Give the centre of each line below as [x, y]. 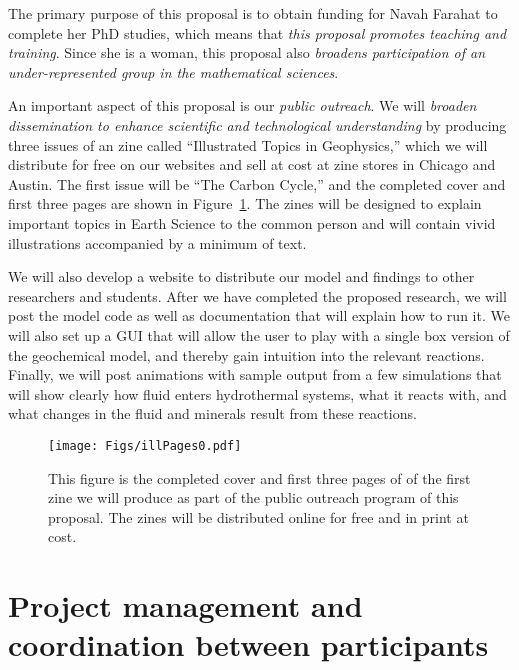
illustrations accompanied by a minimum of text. [157, 242]
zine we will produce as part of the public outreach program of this [253, 497]
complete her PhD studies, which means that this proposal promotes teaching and [257, 32]
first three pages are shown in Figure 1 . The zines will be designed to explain [245, 203]
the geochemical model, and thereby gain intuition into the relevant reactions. [246, 354]
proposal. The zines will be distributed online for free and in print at [258, 516]
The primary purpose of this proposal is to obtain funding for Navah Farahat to [253, 13]
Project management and [185, 605]
